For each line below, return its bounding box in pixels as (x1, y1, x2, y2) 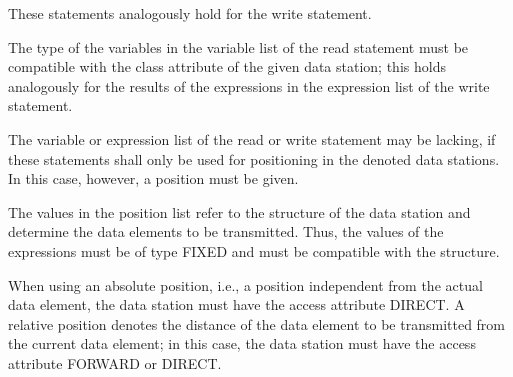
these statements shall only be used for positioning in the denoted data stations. (8, 148, 500, 169)
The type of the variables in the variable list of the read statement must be (8, 36, 469, 57)
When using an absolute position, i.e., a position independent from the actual (8, 274, 483, 295)
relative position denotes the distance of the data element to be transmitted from (8, 313, 506, 334)
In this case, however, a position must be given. (8, 168, 299, 189)
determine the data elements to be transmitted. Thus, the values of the (8, 221, 444, 242)
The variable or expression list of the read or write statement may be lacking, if (8, 128, 496, 149)
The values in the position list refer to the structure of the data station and (8, 201, 471, 222)
